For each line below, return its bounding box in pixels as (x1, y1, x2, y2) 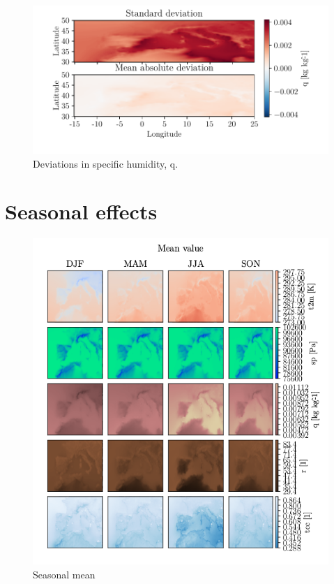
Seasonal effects (5, 197, 158, 226)
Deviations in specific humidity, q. (33, 156, 179, 170)
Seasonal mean (33, 567, 96, 581)
